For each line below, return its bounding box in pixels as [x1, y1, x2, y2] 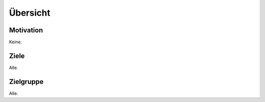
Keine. [9, 39, 22, 45]
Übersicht [9, 7, 51, 18]
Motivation [9, 26, 43, 34]
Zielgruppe [9, 77, 44, 86]
